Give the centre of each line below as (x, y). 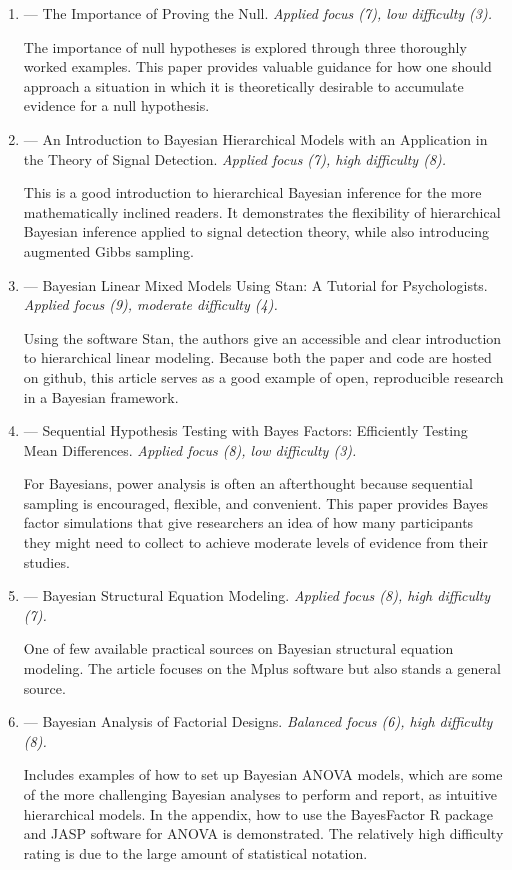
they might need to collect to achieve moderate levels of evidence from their (255, 542)
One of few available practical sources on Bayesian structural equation (238, 648)
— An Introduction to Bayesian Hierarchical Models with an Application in (255, 138)
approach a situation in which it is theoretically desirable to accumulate (243, 85)
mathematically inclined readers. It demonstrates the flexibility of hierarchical (262, 211)
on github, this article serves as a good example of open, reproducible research (263, 376)
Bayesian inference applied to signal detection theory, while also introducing (256, 231)
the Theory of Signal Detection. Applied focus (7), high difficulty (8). (235, 158)
